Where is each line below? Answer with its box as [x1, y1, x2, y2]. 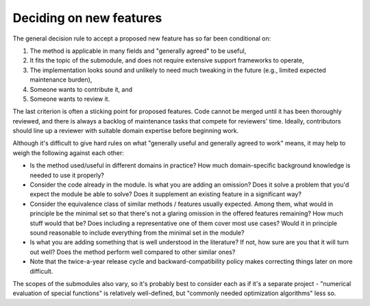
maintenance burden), [29, 75, 92, 84]
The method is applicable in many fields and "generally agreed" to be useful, [29, 47, 247, 55]
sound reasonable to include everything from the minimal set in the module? [29, 228, 245, 237]
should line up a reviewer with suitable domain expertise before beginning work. [12, 127, 239, 135]
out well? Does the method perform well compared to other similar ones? [29, 248, 236, 256]
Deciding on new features [12, 10, 162, 25]
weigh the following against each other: [12, 148, 125, 157]
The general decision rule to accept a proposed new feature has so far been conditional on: [12, 34, 271, 43]
